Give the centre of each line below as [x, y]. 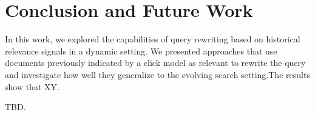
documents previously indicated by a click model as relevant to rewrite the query [155, 63]
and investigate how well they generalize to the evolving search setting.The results [157, 74]
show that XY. [32, 86]
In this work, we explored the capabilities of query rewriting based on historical [153, 39]
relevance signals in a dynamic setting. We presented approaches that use [141, 51]
